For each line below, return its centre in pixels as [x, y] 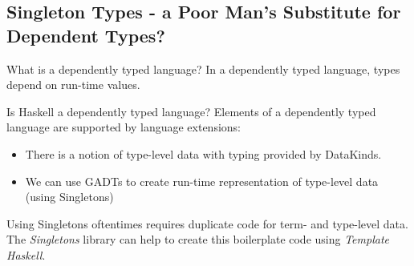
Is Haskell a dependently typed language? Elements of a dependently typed [191, 111]
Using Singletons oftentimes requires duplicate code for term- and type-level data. [207, 223]
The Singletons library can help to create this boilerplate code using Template [198, 239]
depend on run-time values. [73, 85]
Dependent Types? [86, 35]
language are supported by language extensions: [124, 127]
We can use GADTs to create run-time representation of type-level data [202, 181]
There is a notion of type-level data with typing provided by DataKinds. [203, 153]
